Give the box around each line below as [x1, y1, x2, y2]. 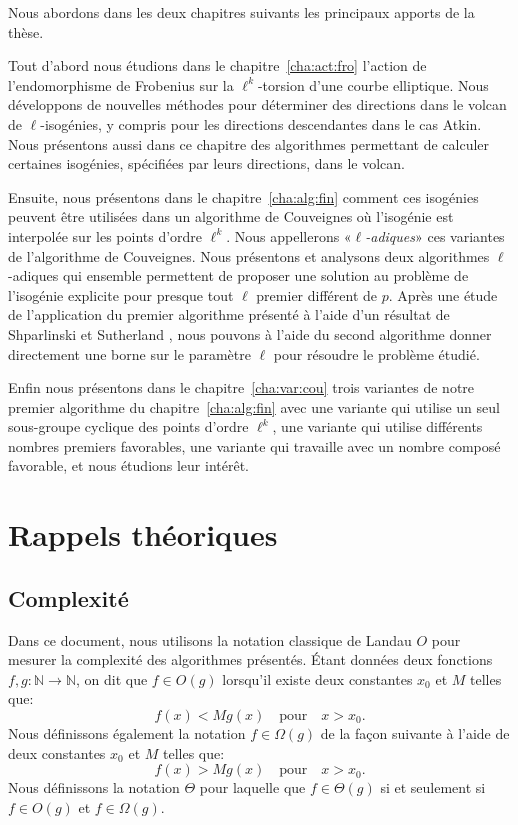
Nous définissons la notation [8, 777, 180, 798]
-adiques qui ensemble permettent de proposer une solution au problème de [8, 265, 469, 286]
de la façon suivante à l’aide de [320, 723, 510, 744]
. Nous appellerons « [226, 225, 352, 246]
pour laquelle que [199, 777, 306, 798]
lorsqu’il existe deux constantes [222, 668, 413, 689]
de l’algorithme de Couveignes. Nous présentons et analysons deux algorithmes [8, 245, 490, 266]
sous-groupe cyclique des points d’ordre [8, 416, 249, 437]
